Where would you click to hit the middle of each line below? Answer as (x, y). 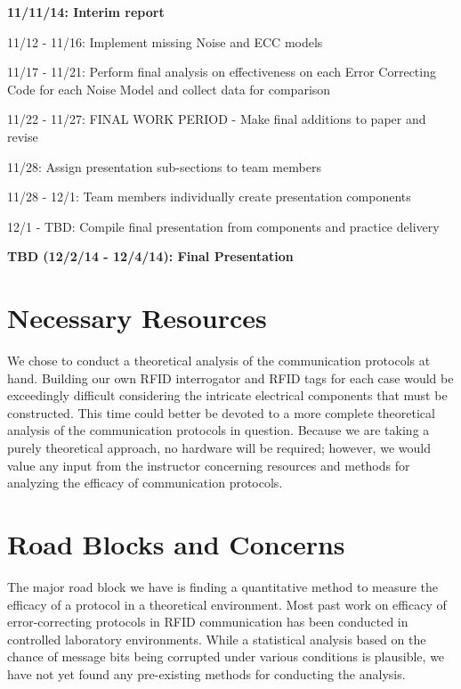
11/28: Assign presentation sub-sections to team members (164, 166)
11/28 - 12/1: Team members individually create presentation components (209, 197)
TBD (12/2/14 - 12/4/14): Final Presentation (150, 256)
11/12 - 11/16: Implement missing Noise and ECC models (165, 41)
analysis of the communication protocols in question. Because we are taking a (218, 430)
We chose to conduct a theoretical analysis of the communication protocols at (219, 361)
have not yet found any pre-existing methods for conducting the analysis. (206, 673)
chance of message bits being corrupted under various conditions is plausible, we (226, 656)
